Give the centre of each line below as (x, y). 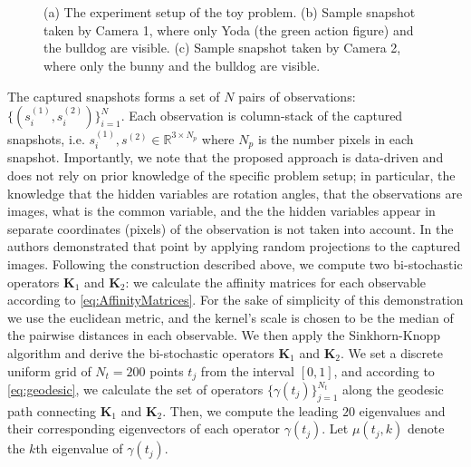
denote (426, 428)
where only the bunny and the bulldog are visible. (182, 65)
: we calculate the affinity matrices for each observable (276, 282)
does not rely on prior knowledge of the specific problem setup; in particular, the (231, 175)
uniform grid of (49, 370)
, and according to (384, 370)
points (167, 370)
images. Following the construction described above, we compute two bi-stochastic (235, 263)
